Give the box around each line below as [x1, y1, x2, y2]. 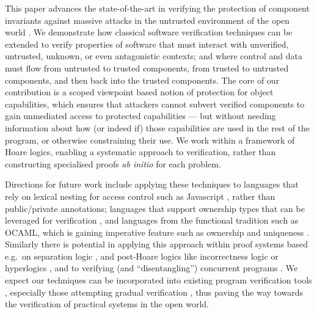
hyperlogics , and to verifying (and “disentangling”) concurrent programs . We [5, 261, 298, 274]
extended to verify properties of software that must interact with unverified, [5, 37, 289, 50]
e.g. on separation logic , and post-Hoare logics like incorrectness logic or [5, 249, 279, 262]
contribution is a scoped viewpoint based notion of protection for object [5, 86, 274, 98]
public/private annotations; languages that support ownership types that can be [5, 202, 305, 214]
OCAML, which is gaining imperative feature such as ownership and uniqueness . [5, 225, 309, 238]
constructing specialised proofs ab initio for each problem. [5, 157, 221, 170]
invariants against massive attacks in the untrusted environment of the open [5, 13, 290, 26]
